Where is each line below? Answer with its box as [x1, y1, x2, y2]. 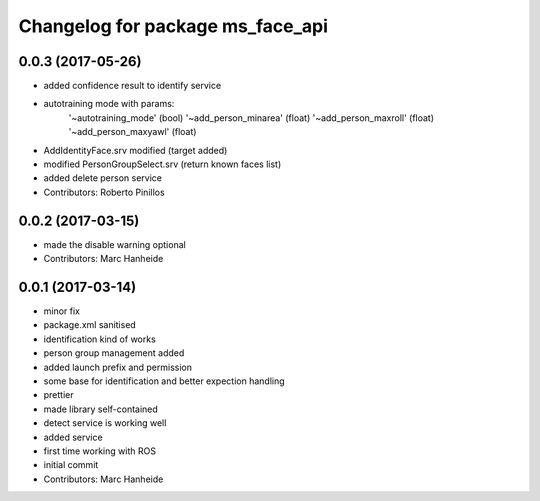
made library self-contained [43, 403, 159, 415]
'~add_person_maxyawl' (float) [68, 126, 197, 138]
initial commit [43, 459, 99, 471]
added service [43, 431, 104, 443]
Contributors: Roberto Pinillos [43, 186, 165, 198]
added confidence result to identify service [43, 80, 222, 92]
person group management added [43, 347, 185, 359]
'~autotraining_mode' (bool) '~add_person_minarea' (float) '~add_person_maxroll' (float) [68, 111, 435, 124]
